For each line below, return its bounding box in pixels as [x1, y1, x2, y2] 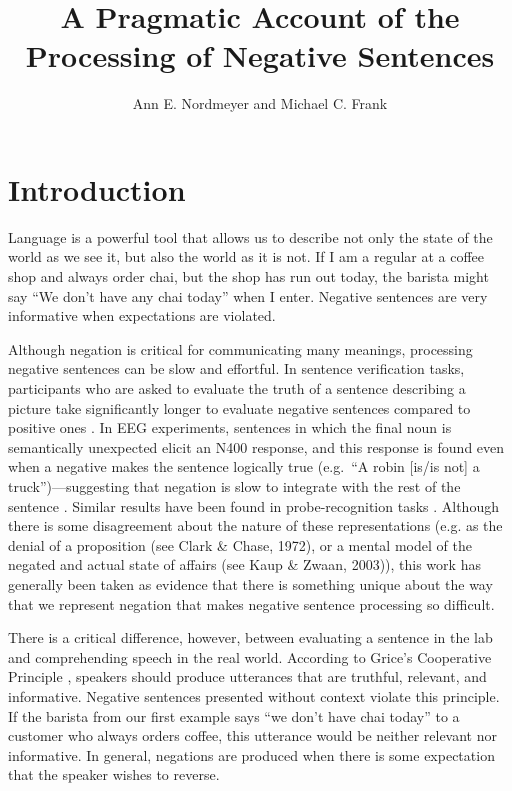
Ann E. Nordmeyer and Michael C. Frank [132, 93, 388, 114]
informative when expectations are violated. [8, 305, 276, 326]
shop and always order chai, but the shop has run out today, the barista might [8, 266, 489, 287]
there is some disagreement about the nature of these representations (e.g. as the [8, 515, 503, 536]
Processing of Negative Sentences [25, 35, 495, 76]
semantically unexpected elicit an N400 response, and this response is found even [8, 436, 505, 457]
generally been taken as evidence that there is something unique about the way [8, 573, 493, 594]
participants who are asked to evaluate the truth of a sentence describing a [8, 378, 466, 398]
